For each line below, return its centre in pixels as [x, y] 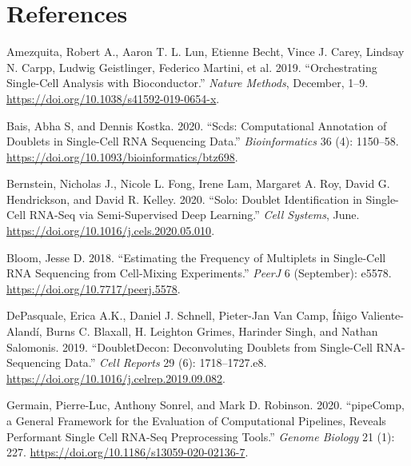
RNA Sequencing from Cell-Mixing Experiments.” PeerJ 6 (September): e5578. [199, 273]
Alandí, [24, 331]
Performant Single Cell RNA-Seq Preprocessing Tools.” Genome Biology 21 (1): [201, 436]
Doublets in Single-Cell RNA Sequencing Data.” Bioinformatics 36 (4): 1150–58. [203, 141]
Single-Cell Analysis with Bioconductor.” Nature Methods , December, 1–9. [188, 83]
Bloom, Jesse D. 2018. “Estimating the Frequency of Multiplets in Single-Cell [196, 257]
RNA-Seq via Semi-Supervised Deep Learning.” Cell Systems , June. [194, 215]
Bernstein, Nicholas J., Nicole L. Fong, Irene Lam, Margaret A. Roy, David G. [198, 183]
